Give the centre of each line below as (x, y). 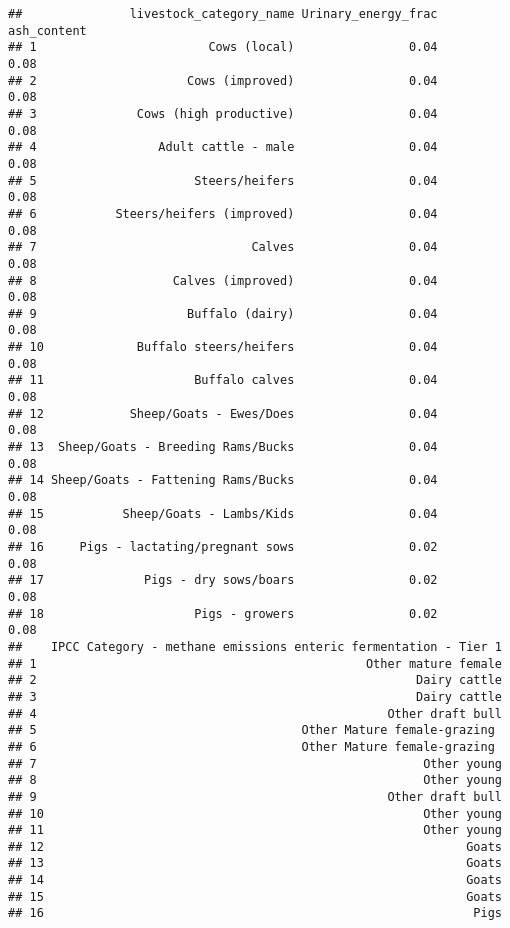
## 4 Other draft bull (255, 713)
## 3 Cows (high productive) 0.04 (223, 113)
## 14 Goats (255, 880)
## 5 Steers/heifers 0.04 (223, 180)
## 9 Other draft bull (255, 796)
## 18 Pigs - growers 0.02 (223, 613)
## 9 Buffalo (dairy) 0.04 (223, 313)
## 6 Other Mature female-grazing (251, 746)
